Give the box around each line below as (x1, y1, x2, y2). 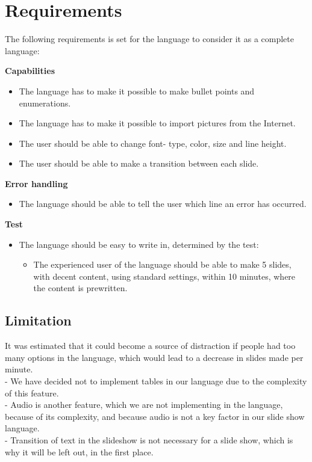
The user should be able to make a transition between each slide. (19, 157, 259, 170)
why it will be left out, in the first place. (5, 445, 154, 458)
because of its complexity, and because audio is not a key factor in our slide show (5, 410, 305, 422)
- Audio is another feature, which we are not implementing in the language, (5, 398, 283, 411)
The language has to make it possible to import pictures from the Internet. (19, 117, 296, 129)
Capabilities (5, 64, 55, 77)
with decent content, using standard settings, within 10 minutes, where (33, 269, 296, 282)
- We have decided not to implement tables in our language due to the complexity (5, 375, 307, 387)
